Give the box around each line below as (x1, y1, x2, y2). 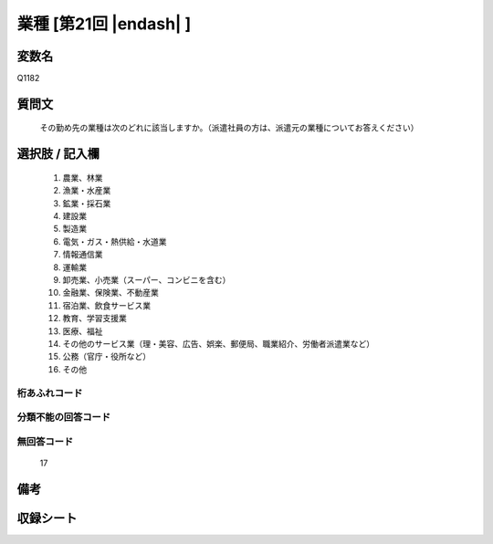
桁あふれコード (16, 386, 83, 399)
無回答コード (16, 434, 74, 447)
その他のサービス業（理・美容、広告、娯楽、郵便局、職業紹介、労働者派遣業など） (62, 338, 374, 349)
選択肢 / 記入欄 (16, 146, 100, 162)
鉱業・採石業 (62, 197, 111, 209)
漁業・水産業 (62, 185, 111, 196)
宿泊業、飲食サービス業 (62, 299, 151, 310)
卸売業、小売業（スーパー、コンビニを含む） (62, 275, 231, 285)
